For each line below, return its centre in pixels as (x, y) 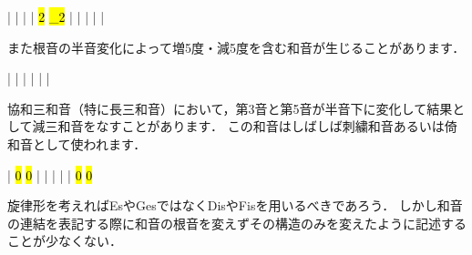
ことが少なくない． (65, 241)
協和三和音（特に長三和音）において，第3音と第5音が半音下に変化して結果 (230, 108)
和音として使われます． (77, 143)
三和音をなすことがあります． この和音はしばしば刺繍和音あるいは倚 (251, 126)
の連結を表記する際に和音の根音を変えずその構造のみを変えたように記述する (237, 223)
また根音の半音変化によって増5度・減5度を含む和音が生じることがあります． (236, 47)
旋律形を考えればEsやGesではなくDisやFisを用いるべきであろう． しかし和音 (235, 205)
